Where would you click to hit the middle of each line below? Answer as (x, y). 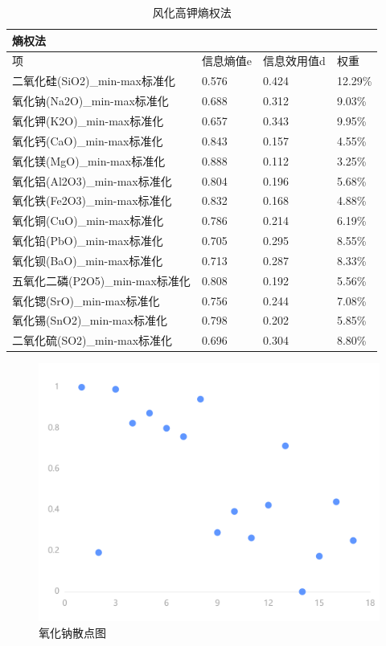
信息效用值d (294, 61)
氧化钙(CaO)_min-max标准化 (88, 140)
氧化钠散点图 (72, 632)
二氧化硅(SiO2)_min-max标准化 (94, 81)
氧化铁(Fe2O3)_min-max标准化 (92, 200)
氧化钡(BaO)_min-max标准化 (88, 260)
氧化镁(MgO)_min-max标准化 (89, 160)
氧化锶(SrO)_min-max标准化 (86, 300)
